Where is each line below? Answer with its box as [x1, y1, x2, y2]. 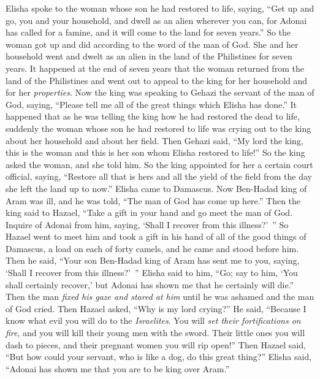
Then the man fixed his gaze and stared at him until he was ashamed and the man [6, 290, 314, 303]
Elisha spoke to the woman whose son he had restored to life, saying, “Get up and [6, 2, 314, 14]
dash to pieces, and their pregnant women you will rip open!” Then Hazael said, [6, 338, 306, 351]
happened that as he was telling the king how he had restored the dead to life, [6, 110, 300, 123]
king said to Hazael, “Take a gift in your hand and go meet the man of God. [6, 206, 293, 219]
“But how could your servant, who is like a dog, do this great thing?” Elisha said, [6, 350, 312, 363]
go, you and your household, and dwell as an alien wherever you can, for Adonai [6, 13, 307, 26]
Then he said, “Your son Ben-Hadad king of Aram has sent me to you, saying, [6, 254, 300, 267]
